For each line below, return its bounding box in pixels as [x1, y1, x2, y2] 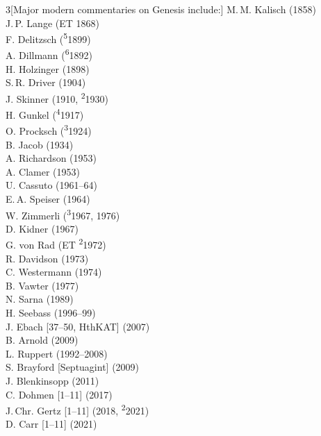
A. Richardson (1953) [6, 151, 97, 165]
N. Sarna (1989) [6, 292, 74, 306]
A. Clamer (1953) [6, 164, 80, 178]
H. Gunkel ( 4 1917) [6, 106, 84, 121]
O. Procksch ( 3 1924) [6, 121, 92, 138]
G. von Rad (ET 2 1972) [6, 235, 106, 252]
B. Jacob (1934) [6, 137, 74, 151]
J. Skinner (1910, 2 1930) [6, 89, 109, 106]
